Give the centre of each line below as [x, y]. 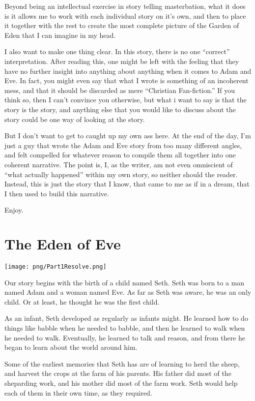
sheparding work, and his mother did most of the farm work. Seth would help [121, 383]
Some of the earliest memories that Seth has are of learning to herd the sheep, [122, 363]
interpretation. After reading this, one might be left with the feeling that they [122, 61]
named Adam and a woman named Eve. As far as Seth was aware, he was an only [128, 292]
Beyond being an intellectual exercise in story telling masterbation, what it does [125, 6]
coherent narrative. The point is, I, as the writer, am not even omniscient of [119, 164]
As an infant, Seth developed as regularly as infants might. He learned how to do [126, 318]
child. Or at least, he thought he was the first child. [82, 301]
